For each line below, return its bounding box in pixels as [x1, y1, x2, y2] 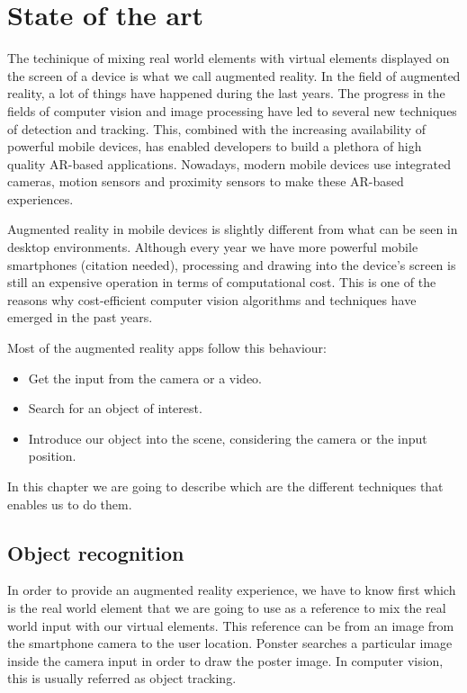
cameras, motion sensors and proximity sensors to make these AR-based [7, 172, 404, 191]
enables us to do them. [7, 494, 132, 513]
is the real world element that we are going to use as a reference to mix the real [7, 598, 446, 616]
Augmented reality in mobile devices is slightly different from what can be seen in [7, 220, 458, 238]
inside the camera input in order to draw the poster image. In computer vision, [7, 651, 444, 670]
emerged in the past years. [7, 308, 153, 327]
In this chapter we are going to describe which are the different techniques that [7, 477, 444, 495]
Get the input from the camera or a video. [28, 368, 263, 387]
